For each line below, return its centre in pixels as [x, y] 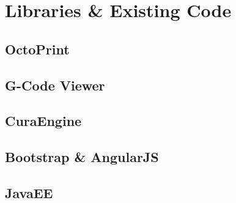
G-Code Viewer [55, 85]
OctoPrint [37, 49]
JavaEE [29, 192]
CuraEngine [43, 121]
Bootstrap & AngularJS [82, 157]
